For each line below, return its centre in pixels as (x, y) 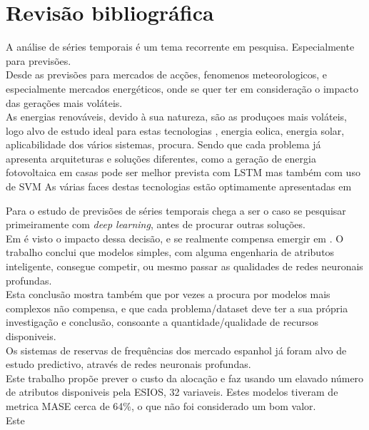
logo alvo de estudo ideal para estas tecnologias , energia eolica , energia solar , (175, 130)
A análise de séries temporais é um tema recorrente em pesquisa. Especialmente (180, 47)
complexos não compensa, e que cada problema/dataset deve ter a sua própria (177, 308)
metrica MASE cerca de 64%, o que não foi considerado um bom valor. (161, 405)
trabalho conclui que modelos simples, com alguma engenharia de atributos (170, 252)
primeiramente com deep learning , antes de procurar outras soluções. (156, 224)
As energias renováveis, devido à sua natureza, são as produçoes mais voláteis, (176, 117)
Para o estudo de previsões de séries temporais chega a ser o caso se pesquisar (176, 210)
